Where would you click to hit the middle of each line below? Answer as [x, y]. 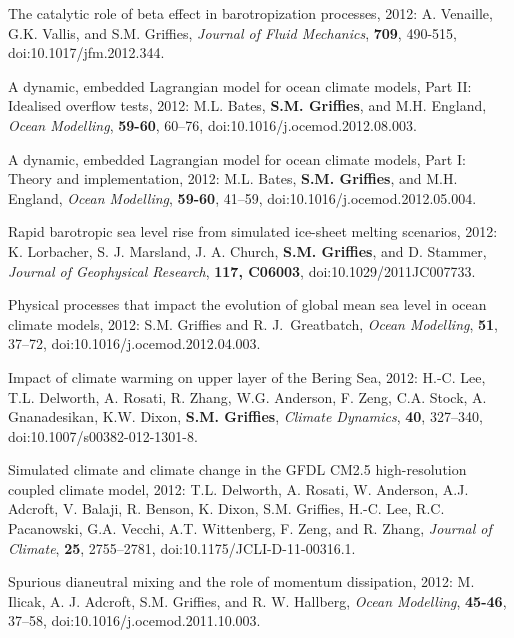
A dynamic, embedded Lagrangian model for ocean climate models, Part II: [240, 85]
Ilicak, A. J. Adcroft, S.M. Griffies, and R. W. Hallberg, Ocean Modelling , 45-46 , [257, 600]
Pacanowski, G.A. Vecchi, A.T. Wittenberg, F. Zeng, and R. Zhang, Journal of [250, 528]
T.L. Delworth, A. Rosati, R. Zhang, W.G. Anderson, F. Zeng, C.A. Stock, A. [247, 396]
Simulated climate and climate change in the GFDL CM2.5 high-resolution [237, 469]
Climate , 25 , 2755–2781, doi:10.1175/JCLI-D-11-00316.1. [182, 547]
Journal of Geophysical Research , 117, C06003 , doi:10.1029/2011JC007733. [242, 270]
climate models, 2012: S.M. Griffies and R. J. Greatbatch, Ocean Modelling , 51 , [253, 323]
